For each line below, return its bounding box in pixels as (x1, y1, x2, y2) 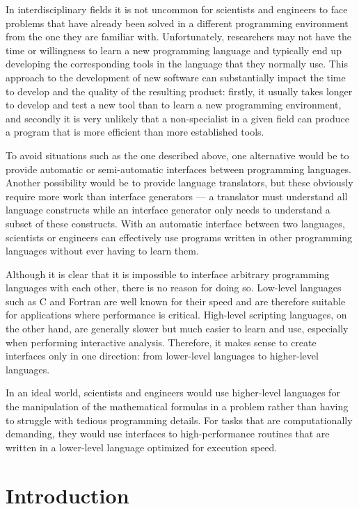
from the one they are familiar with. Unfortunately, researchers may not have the (6, 29, 352, 44)
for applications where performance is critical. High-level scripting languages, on (6, 307, 347, 322)
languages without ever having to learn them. (6, 243, 199, 258)
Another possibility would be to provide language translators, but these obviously (6, 175, 353, 190)
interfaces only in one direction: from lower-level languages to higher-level (6, 348, 319, 363)
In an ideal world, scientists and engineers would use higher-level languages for (6, 385, 340, 400)
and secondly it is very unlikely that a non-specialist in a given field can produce (6, 111, 349, 125)
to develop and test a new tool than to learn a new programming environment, (6, 97, 342, 112)
